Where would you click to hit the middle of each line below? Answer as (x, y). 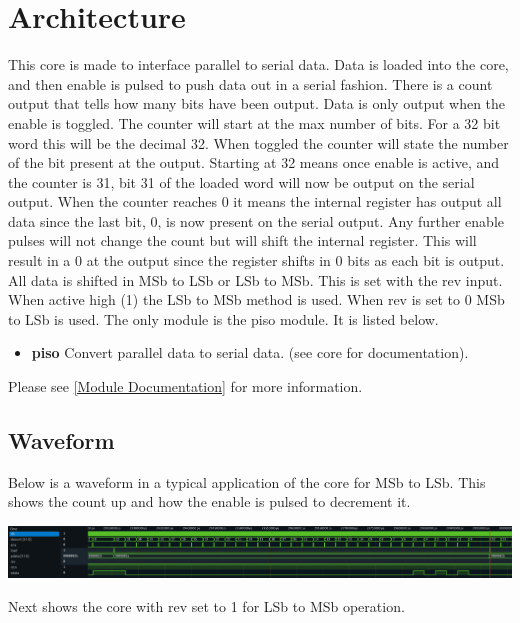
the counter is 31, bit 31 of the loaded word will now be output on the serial (241, 181)
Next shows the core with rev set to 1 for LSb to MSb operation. (206, 605)
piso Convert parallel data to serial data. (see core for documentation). (250, 352)
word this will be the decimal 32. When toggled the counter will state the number (258, 142)
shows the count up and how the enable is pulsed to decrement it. (209, 501)
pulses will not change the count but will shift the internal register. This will (242, 240)
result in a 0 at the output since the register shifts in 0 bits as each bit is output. (256, 260)
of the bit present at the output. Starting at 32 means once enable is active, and (254, 162)
